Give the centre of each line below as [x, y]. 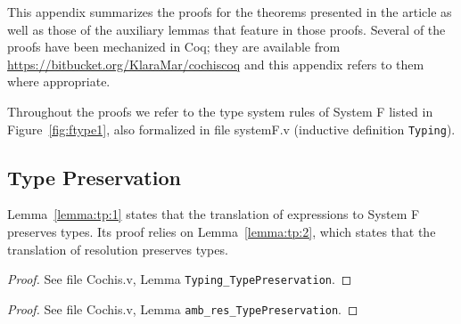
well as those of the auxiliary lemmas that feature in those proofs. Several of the [226, 29]
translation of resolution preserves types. [118, 249]
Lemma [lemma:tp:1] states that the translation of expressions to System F [214, 214]
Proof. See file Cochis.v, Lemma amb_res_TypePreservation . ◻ [183, 308]
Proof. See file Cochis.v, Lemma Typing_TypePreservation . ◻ [180, 279]
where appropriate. [59, 81]
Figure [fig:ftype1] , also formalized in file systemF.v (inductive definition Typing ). [231, 129]
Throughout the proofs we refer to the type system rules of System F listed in [220, 111]
